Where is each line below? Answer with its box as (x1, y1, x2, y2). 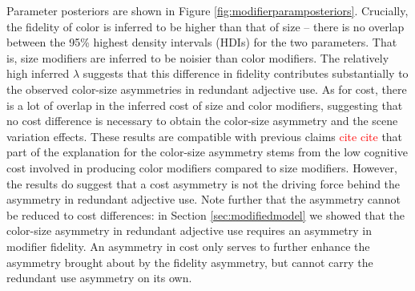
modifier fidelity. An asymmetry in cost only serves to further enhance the (6, 237, 370, 254)
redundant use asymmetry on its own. (6, 269, 192, 286)
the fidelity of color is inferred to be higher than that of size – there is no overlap (6, 18, 405, 34)
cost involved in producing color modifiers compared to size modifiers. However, (6, 159, 397, 176)
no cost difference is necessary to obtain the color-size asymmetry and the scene (6, 112, 398, 129)
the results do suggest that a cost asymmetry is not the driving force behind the (6, 175, 401, 192)
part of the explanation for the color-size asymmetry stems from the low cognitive (6, 143, 408, 160)
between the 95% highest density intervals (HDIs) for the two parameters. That (6, 34, 397, 51)
